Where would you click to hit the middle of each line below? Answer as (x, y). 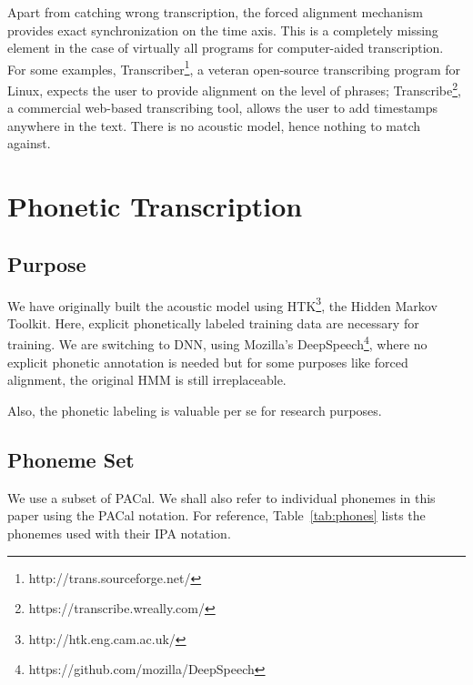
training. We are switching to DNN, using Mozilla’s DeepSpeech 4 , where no (217, 343)
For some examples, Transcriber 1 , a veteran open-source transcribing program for (234, 67)
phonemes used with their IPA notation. (119, 533)
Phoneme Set (71, 459)
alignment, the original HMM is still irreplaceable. (147, 380)
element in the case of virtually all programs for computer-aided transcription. (226, 48)
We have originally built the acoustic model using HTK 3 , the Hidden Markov (222, 304)
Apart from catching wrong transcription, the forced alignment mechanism (215, 12)
